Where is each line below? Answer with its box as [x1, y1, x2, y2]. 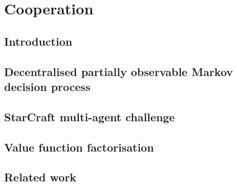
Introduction [4, 33, 73, 49]
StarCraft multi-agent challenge [4, 108, 175, 124]
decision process [4, 78, 91, 94]
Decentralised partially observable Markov [4, 63, 233, 79]
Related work [4, 169, 77, 185]
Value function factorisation [4, 139, 154, 155]
